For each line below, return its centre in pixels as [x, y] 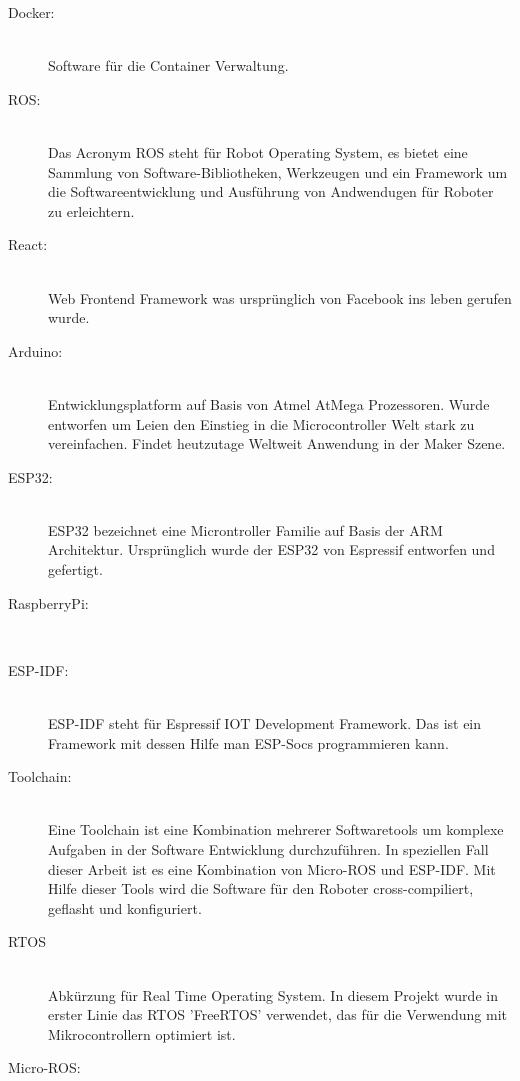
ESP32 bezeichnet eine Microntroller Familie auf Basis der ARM [245, 529]
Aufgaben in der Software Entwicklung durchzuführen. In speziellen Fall [268, 849]
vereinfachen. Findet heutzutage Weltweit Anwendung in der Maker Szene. [277, 443]
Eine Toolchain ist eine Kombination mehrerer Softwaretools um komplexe [276, 829]
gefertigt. [75, 569]
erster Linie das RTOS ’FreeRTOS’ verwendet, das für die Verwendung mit [277, 1014]
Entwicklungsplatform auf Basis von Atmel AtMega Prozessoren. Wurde [269, 403]
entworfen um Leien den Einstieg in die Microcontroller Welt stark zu [261, 423]
